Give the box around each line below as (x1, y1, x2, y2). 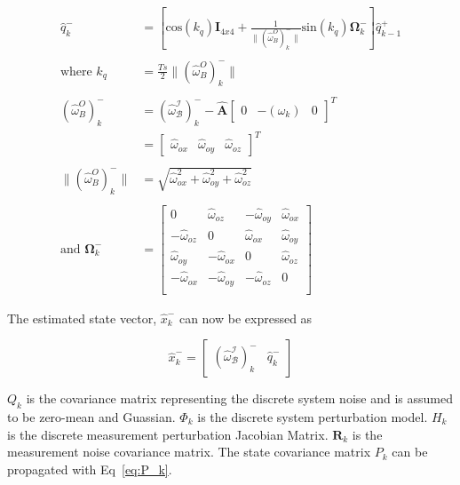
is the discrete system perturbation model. (197, 407, 428, 425)
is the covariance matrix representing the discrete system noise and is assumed (26, 389, 453, 408)
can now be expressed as (178, 308, 313, 327)
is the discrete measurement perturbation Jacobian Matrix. (7, 425, 329, 443)
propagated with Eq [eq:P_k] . (7, 459, 172, 478)
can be (392, 442, 428, 461)
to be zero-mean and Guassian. (7, 407, 176, 425)
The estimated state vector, (7, 308, 157, 327)
